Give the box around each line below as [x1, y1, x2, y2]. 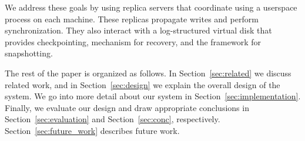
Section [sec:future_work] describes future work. [5, 124, 180, 136]
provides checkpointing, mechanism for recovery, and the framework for [5, 35, 261, 48]
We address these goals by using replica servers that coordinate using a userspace [5, 1, 297, 13]
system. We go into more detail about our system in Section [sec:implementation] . [5, 90, 301, 102]
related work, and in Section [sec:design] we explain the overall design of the [5, 78, 280, 90]
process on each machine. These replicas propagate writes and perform [5, 12, 259, 25]
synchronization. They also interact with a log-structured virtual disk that [5, 24, 272, 36]
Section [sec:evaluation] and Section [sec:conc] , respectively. [5, 113, 220, 125]
